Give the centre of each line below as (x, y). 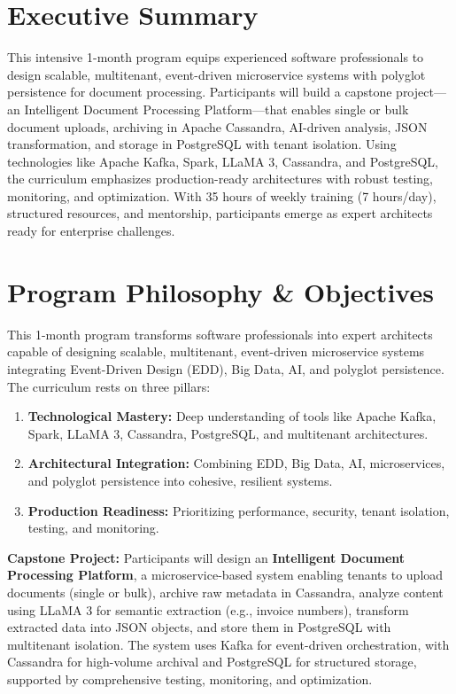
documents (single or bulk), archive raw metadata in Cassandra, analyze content (225, 592)
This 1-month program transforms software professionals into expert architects (220, 334)
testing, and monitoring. (93, 528)
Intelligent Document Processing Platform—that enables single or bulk (216, 109)
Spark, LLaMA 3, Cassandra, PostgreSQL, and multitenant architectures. (228, 433)
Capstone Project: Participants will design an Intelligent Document (206, 557)
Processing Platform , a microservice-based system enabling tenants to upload (225, 575)
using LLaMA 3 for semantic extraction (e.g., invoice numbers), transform (208, 609)
